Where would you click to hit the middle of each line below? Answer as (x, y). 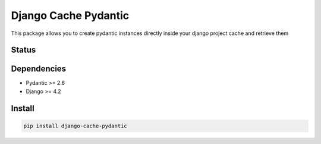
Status (23, 50)
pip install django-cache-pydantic (75, 126)
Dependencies (39, 69)
